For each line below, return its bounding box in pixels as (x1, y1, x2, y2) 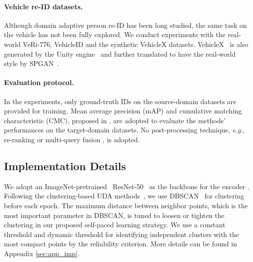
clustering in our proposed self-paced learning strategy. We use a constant (4, 219, 226, 230)
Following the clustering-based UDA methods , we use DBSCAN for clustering (4, 191, 244, 201)
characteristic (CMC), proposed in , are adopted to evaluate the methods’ (4, 115, 226, 125)
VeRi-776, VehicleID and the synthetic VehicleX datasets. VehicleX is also (23, 39, 249, 49)
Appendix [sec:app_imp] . (4, 248, 80, 258)
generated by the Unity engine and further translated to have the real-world (4, 48, 236, 59)
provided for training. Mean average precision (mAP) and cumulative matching (4, 106, 242, 116)
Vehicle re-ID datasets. (4, 1, 83, 11)
